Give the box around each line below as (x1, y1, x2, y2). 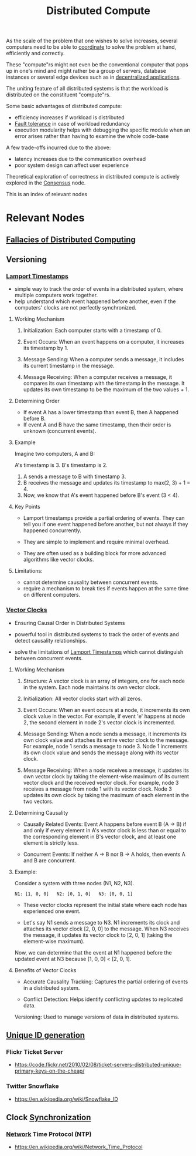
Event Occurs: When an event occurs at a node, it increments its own (23, 706, 190, 713)
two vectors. (23, 798, 54, 805)
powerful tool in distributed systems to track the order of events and (14, 630, 180, 638)
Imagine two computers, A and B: (14, 451, 95, 458)
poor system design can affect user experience (14, 162, 129, 169)
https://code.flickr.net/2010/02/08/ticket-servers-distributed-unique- (14, 1061, 182, 1068)
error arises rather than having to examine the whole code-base (14, 133, 169, 140)
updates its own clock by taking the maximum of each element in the (23, 791, 189, 798)
